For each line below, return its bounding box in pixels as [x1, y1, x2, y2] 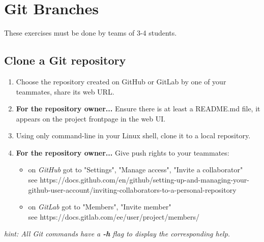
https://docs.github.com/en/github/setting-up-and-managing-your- [40, 174, 249, 185]
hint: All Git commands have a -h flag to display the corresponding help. [4, 228, 230, 239]
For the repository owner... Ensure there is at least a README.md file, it [16, 103, 260, 114]
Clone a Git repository [4, 52, 126, 68]
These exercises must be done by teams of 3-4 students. [4, 27, 177, 38]
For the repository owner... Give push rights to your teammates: [16, 147, 229, 158]
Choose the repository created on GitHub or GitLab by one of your [16, 76, 226, 86]
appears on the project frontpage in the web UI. [16, 113, 166, 124]
